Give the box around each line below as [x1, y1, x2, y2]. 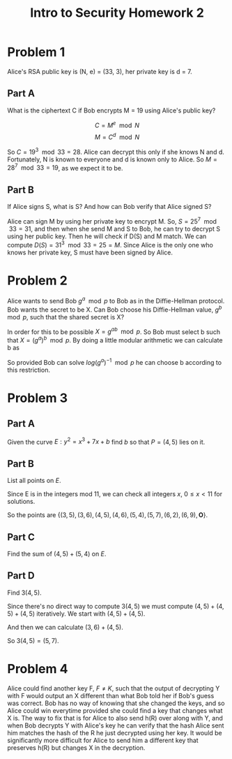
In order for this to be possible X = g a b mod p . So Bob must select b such [7, 326, 221, 336]
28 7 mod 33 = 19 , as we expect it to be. [7, 162, 123, 172]
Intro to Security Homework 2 [30, 5, 204, 21]
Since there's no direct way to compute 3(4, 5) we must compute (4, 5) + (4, [7, 602, 224, 610]
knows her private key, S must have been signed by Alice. [7, 248, 173, 256]
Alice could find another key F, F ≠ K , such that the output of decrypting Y [7, 684, 220, 693]
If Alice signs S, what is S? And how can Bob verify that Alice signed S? [7, 203, 212, 211]
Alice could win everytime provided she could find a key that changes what [7, 706, 223, 714]
